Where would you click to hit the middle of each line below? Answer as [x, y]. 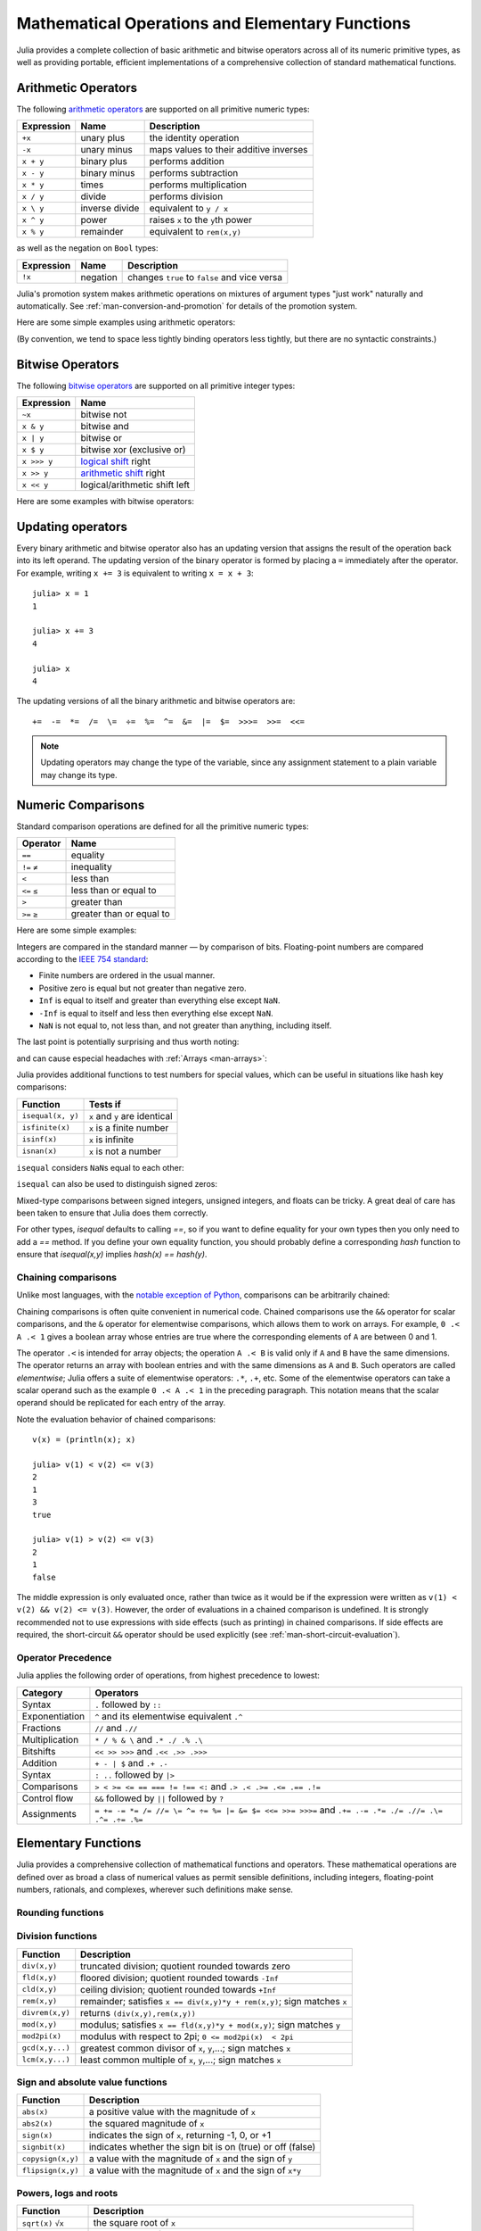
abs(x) [35, 2112]
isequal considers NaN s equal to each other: [100, 1167]
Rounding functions [60, 1912]
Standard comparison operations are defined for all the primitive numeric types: [163, 826]
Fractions [41, 1728]
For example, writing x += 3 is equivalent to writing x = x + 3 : [135, 573]
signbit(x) [44, 2147]
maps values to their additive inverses [228, 150]
